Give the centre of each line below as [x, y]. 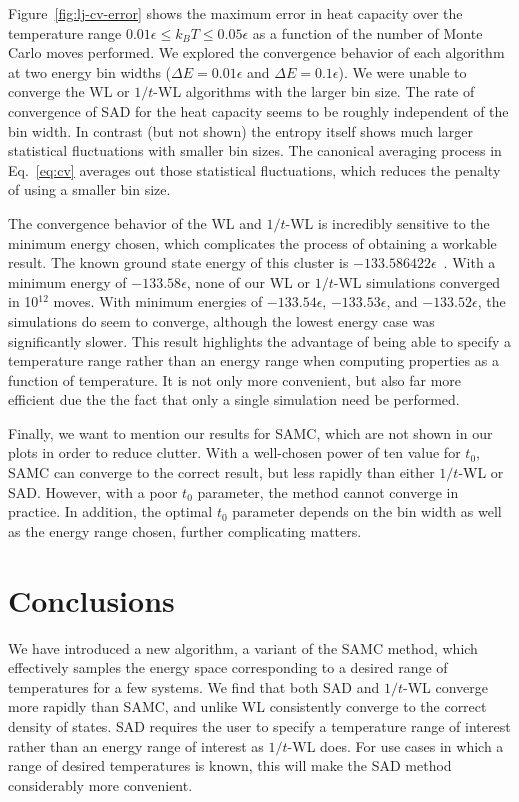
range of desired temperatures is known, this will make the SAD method [230, 765]
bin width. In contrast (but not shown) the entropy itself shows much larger [240, 130]
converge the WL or [69, 91]
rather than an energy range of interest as [136, 745]
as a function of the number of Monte [367, 32]
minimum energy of [67, 281]
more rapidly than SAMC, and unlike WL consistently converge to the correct [247, 706]
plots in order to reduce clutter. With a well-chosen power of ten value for [234, 452]
